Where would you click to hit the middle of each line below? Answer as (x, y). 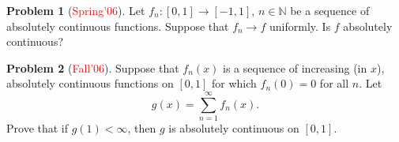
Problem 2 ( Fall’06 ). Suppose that (93, 67)
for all (334, 83)
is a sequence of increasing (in (295, 67)
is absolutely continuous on (234, 128)
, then (142, 128)
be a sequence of (330, 10)
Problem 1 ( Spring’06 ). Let (76, 10)
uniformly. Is (300, 26)
